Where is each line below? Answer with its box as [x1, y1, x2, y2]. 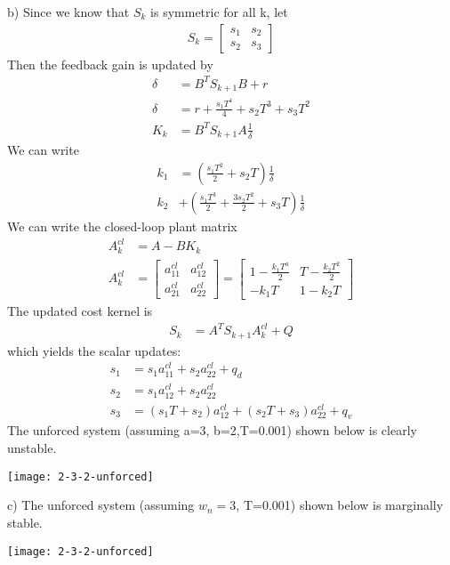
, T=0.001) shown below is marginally [236, 496, 444, 514]
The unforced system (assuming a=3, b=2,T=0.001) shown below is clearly [7, 421, 417, 440]
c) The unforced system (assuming [7, 496, 195, 514]
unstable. [7, 439, 57, 457]
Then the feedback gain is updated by [7, 54, 213, 73]
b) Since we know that [7, 3, 130, 20]
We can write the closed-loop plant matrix [7, 216, 237, 235]
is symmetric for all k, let [150, 3, 288, 20]
